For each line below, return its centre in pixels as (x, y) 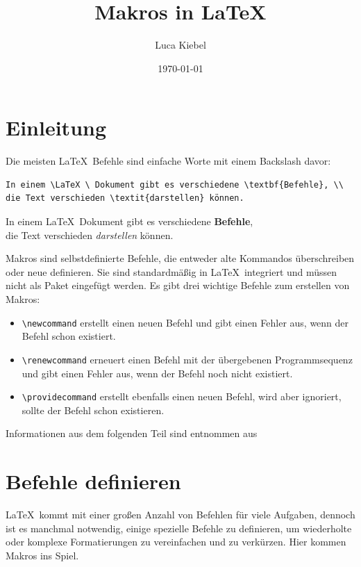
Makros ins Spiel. (42, 555)
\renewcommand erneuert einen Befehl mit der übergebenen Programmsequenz (187, 359)
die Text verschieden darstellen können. (90, 235)
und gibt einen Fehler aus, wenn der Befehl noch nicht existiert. (157, 373)
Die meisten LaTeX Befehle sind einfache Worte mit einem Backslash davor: (168, 161)
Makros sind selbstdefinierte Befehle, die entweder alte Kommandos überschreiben (180, 258)
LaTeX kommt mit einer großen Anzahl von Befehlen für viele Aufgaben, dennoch (180, 515)
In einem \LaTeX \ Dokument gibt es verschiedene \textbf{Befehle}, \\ (175, 184)
